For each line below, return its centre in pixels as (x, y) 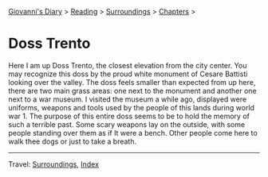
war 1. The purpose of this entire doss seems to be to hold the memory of (129, 116)
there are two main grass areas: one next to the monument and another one (132, 90)
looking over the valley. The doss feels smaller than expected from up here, (132, 82)
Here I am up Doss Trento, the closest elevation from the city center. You (128, 65)
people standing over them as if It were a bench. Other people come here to (133, 133)
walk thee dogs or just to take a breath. (73, 141)
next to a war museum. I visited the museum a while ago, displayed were (128, 99)
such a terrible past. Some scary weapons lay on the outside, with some (127, 124)
